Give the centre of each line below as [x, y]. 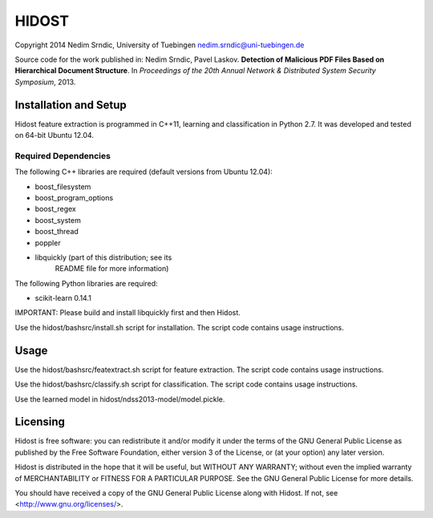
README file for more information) [112, 269]
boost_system [58, 220]
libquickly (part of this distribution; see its [103, 257]
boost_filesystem [63, 186]
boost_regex [55, 209]
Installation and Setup [71, 105]
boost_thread [57, 232]
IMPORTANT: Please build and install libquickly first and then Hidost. [127, 313]
